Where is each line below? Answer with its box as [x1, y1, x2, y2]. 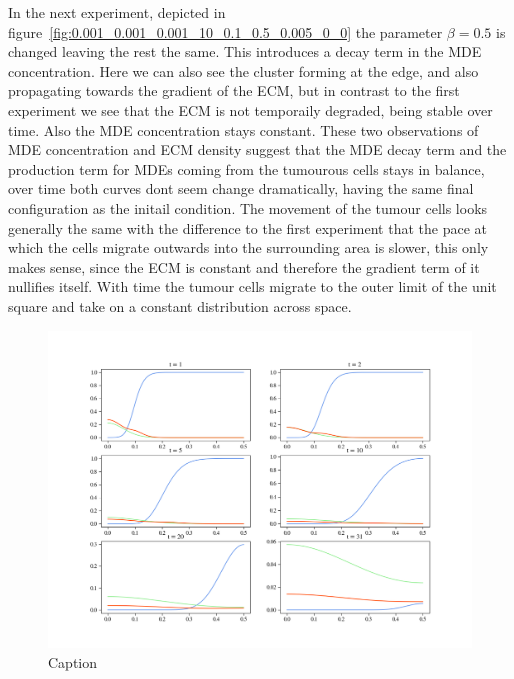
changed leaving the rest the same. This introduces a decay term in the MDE [8, 41, 482, 62]
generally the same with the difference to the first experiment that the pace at [8, 217, 487, 238]
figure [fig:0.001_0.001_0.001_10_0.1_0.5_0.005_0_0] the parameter [8, 21, 443, 42]
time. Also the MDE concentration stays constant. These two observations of [8, 119, 479, 140]
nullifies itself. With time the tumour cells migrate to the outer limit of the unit [8, 276, 497, 297]
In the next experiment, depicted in [8, 2, 226, 22]
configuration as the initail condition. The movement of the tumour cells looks [8, 197, 488, 218]
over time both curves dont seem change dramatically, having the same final [8, 178, 474, 199]
